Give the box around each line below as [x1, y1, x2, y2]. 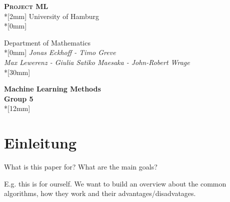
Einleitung [4, 132, 77, 153]
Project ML [4, 1, 48, 11]
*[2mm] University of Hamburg [4, 10, 99, 21]
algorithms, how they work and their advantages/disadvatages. [4, 188, 196, 198]
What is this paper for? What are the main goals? [4, 161, 157, 172]
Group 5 [4, 93, 33, 103]
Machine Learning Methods [4, 83, 101, 94]
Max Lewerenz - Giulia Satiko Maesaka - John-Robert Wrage [4, 56, 190, 67]
